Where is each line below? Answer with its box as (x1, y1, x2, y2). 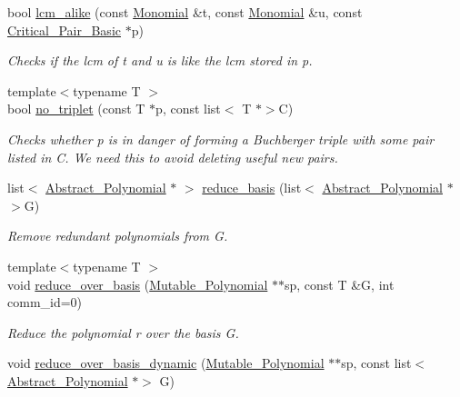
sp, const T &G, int (284, 274, 395, 293)
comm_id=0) (7, 293, 83, 312)
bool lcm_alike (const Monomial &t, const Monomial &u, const (7, 3, 363, 21)
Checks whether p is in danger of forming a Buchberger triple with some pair (7, 129, 435, 148)
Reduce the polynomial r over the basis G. (7, 323, 239, 342)
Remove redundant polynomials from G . (7, 226, 228, 245)
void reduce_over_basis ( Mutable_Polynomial (7, 274, 268, 293)
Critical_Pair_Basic (7, 20, 121, 39)
